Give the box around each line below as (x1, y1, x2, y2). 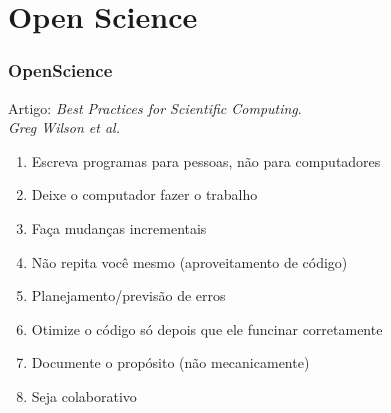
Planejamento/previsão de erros (31, 285, 226, 306)
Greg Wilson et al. (8, 117, 120, 138)
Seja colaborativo (31, 385, 137, 406)
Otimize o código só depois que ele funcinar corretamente (31, 318, 383, 339)
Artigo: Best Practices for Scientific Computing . (8, 97, 302, 118)
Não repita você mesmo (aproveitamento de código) (31, 251, 348, 272)
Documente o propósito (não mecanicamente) (31, 352, 310, 373)
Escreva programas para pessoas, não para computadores (31, 150, 381, 171)
